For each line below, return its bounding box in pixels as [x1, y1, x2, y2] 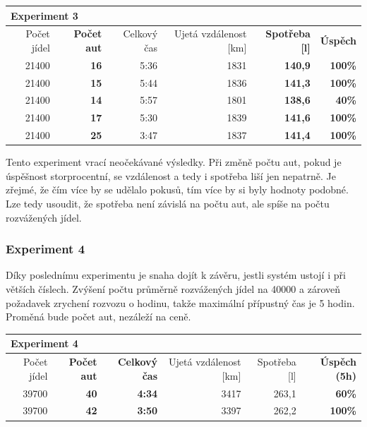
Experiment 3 [11, 8, 78, 23]
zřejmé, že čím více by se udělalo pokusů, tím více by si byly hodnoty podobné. [6, 182, 349, 197]
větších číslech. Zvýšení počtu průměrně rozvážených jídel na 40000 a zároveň [6, 282, 341, 296]
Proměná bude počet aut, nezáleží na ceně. [6, 309, 191, 324]
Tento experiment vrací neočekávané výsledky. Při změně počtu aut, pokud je [6, 155, 342, 169]
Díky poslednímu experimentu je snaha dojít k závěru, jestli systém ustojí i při [6, 267, 346, 282]
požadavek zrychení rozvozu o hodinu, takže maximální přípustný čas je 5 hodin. [6, 295, 355, 310]
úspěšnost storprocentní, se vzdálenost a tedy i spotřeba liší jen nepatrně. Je [6, 168, 337, 183]
